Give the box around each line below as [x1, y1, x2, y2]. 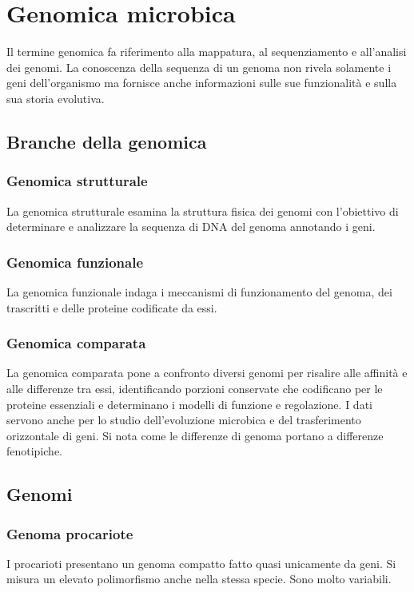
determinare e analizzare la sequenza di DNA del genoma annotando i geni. [6, 218, 376, 235]
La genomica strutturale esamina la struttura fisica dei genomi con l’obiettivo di [6, 202, 399, 219]
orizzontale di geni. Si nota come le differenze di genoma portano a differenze [6, 427, 384, 443]
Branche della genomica [6, 129, 207, 153]
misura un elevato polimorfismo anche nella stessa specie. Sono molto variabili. [6, 570, 392, 587]
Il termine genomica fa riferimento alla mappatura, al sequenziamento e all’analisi [6, 43, 407, 60]
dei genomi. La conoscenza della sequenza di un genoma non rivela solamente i [6, 58, 392, 75]
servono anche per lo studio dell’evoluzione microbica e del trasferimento [6, 411, 361, 428]
